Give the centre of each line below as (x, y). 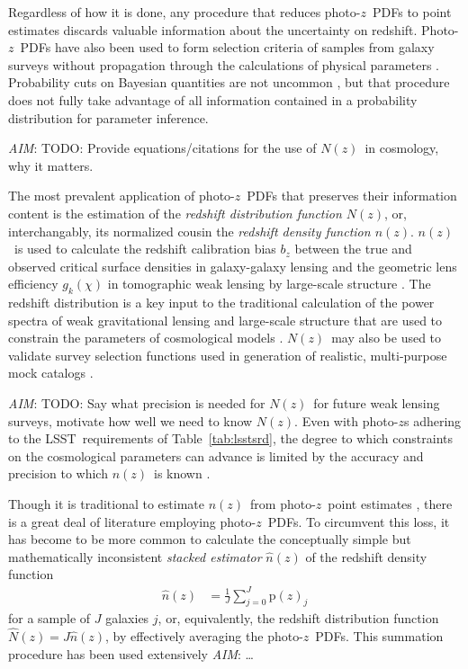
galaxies (127, 618)
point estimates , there (390, 504)
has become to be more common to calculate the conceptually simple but (210, 539)
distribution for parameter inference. (108, 117)
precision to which (58, 473)
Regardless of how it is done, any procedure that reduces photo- (184, 12)
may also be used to (387, 338)
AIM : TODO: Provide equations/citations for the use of (162, 148)
